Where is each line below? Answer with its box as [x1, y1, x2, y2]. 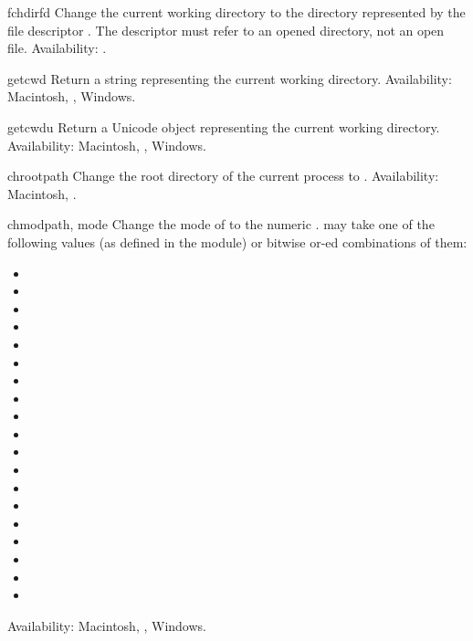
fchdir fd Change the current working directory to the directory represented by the [7, 3, 466, 21]
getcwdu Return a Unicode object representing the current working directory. [7, 117, 440, 136]
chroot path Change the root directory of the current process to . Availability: [7, 166, 439, 185]
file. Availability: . [7, 38, 107, 58]
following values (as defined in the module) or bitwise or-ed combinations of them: [7, 232, 468, 251]
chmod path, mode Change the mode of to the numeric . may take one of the [7, 215, 435, 234]
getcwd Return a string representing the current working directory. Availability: [7, 68, 452, 88]
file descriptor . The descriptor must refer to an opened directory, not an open [7, 20, 445, 39]
